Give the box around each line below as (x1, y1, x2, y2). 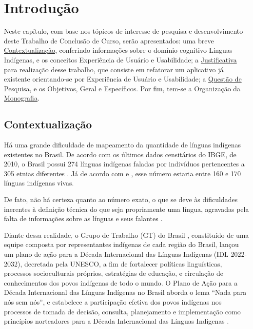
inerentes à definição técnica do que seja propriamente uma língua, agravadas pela (4, 204, 249, 214)
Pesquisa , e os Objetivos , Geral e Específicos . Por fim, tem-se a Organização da (4, 83, 241, 93)
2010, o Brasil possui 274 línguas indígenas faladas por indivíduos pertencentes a (4, 159, 245, 169)
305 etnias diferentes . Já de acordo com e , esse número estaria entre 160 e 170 (4, 168, 241, 178)
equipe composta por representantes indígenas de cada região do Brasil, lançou (4, 239, 239, 249)
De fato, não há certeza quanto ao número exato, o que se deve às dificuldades (4, 194, 238, 205)
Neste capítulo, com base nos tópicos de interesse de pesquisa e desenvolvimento (4, 26, 243, 36)
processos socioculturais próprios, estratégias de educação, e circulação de (4, 268, 223, 278)
